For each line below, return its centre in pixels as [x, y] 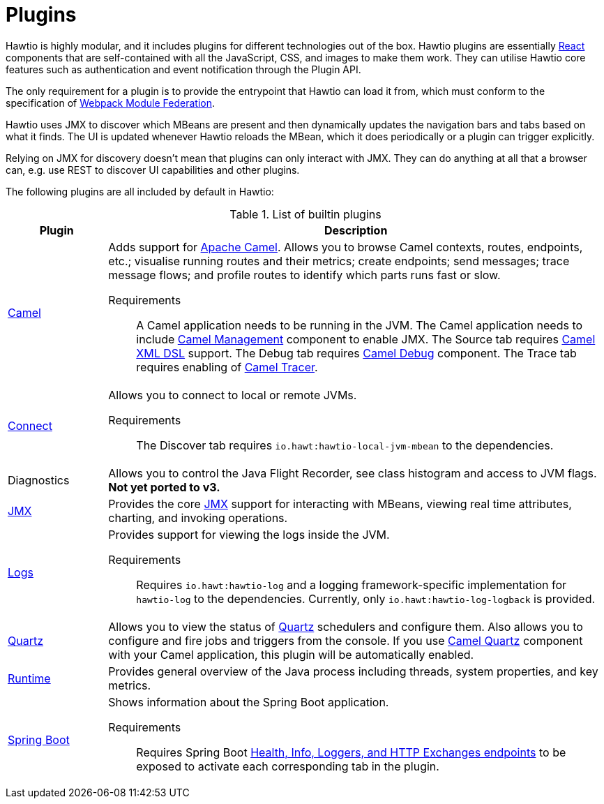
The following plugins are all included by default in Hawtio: [140, 191]
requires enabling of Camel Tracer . [227, 367]
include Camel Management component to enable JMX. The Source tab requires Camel [366, 339]
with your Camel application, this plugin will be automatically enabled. [291, 654]
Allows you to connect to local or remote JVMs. [233, 395]
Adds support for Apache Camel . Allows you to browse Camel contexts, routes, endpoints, [346, 247]
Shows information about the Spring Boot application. [249, 702]
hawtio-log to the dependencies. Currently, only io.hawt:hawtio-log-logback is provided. [366, 598]
